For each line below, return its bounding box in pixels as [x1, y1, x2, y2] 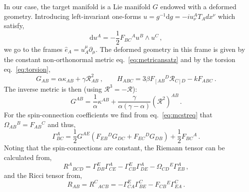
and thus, [48, 119, 76, 129]
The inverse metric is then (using [4, 83, 102, 94]
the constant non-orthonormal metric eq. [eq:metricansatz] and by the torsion [4, 54, 235, 64]
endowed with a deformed [160, 1, 236, 11]
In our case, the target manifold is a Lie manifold [4, 1, 150, 11]
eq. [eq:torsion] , [4, 64, 50, 74]
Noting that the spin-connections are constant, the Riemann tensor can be [4, 143, 225, 153]
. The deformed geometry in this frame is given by [95, 44, 245, 54]
